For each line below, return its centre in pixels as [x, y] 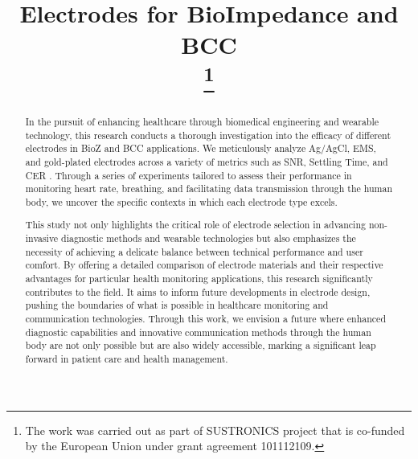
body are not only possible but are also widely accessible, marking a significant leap [201, 345]
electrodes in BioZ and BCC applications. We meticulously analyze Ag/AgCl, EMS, [201, 148]
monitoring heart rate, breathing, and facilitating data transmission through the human [209, 189]
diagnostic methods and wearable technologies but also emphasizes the [209, 238]
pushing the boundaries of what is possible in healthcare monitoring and [177, 305]
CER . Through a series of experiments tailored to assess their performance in [189, 175]
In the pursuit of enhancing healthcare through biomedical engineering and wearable [202, 121]
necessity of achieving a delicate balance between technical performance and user [194, 251]
